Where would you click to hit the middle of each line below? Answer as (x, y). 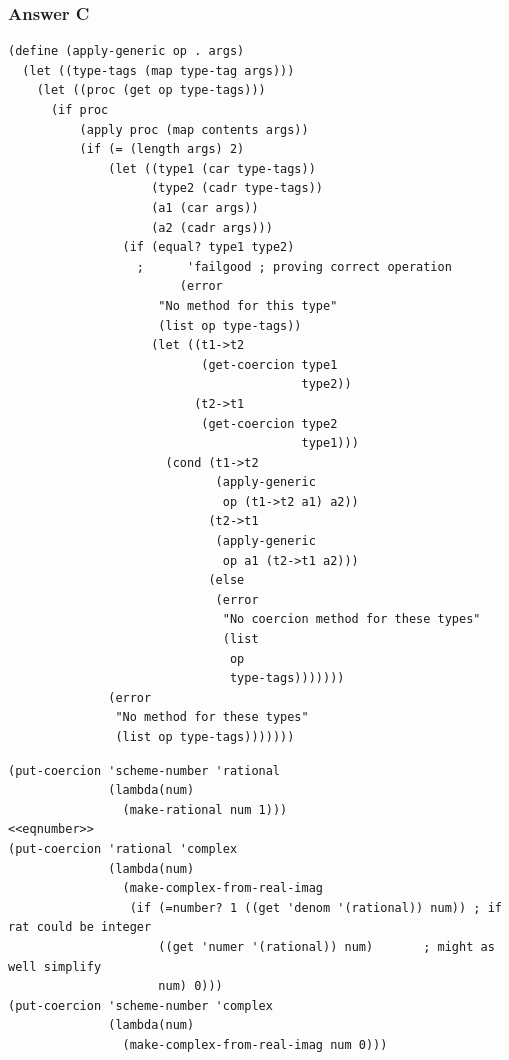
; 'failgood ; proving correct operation (294, 266)
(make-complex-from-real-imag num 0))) (255, 1044)
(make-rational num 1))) (205, 809)
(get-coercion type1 (269, 364)
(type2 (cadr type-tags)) (237, 188)
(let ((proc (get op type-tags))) (151, 90)
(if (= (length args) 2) (162, 149)
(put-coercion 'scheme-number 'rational (144, 770)
